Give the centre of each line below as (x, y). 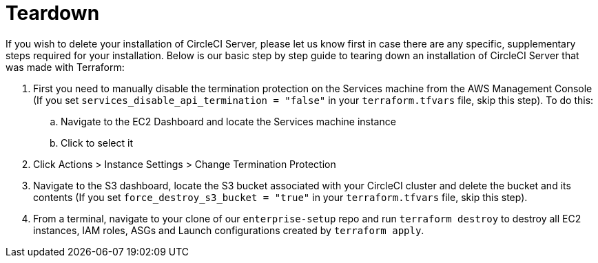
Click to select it (97, 143)
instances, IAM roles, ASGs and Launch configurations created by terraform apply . (229, 230)
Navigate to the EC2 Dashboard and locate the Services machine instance (228, 121)
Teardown (53, 13)
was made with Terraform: (65, 67)
